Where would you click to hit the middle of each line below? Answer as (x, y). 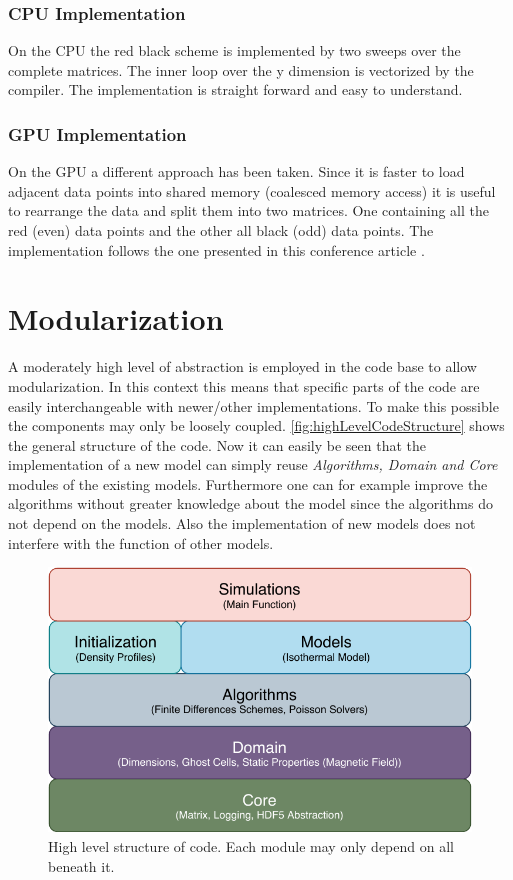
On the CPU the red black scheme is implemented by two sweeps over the (234, 50)
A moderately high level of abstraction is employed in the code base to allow (242, 366)
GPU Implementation (97, 133)
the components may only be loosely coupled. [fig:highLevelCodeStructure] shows (256, 425)
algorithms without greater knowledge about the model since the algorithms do (250, 503)
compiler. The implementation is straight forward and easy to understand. (235, 89)
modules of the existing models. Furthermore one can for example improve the (248, 483)
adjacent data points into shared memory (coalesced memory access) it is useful (252, 190)
